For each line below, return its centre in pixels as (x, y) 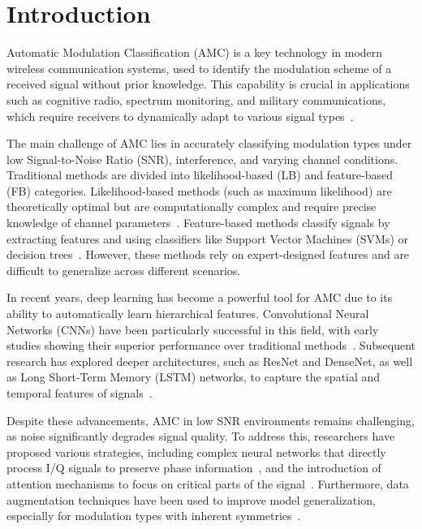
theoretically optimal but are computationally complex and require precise (192, 206)
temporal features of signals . (80, 393)
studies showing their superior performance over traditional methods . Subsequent (211, 345)
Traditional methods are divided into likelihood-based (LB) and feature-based (200, 175)
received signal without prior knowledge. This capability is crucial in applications (208, 84)
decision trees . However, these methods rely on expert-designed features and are (208, 254)
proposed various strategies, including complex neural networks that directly (196, 452)
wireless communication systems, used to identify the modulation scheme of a (199, 68)
